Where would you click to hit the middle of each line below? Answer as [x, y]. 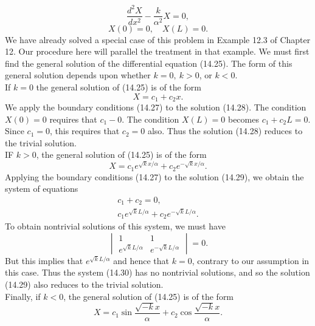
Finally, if [23, 296]
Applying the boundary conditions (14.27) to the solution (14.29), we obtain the [154, 176]
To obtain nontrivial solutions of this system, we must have [115, 226]
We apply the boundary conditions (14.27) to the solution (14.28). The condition [156, 107]
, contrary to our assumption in [251, 260]
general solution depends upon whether [78, 75]
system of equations [42, 188]
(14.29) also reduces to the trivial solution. [84, 284]
